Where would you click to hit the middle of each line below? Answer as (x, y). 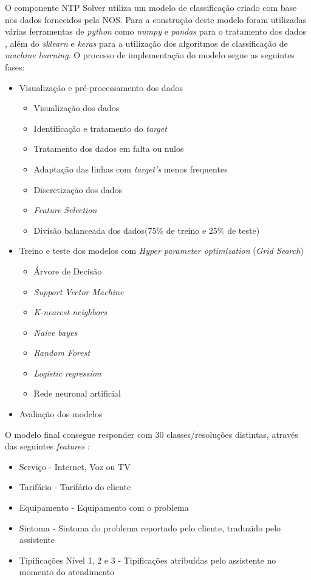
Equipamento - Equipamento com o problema (104, 507)
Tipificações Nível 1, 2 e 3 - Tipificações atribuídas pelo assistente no (148, 560)
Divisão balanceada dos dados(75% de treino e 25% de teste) (147, 230)
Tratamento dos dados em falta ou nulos (109, 148)
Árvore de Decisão (68, 271)
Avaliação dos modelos (61, 414)
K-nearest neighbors (70, 312)
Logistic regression (67, 373)
